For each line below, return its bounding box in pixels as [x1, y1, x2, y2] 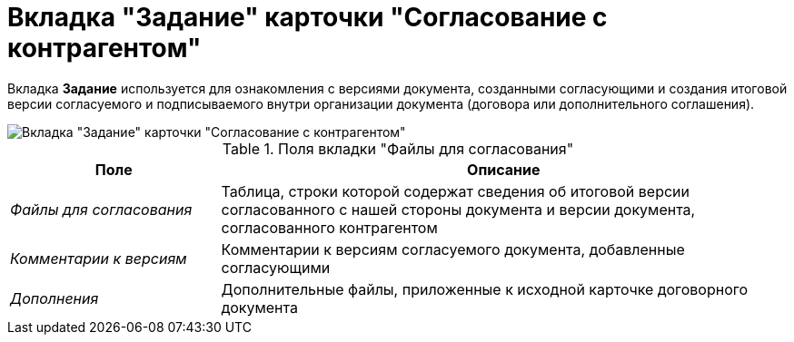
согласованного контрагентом [221, 218, 438, 237]
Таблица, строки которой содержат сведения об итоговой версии [221, 181, 690, 200]
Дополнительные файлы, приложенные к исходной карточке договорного [221, 279, 749, 298]
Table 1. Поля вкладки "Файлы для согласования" [222, 139, 574, 158]
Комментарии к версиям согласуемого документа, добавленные [221, 239, 685, 259]
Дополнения [10, 288, 99, 308]
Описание [467, 160, 541, 179]
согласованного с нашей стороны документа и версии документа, [221, 200, 696, 219]
